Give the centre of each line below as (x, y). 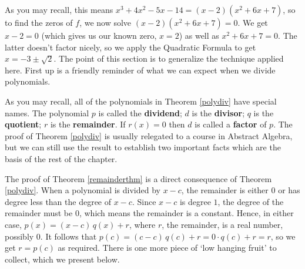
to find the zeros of (39, 22)
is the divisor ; (218, 112)
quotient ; (23, 124)
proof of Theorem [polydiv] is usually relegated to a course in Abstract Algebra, (149, 135)
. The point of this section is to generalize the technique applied (169, 58)
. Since (144, 201)
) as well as (199, 35)
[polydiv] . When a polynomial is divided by (83, 190)
